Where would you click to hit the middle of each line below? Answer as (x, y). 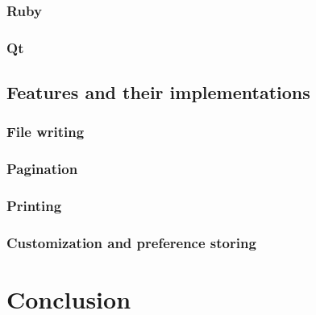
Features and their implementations (158, 92)
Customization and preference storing (131, 242)
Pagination (42, 169)
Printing (34, 206)
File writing (46, 132)
